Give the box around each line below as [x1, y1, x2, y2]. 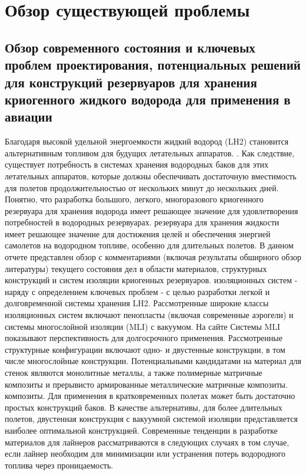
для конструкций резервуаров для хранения [5, 73, 257, 91]
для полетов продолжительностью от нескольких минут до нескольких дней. [5, 181, 279, 194]
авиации [5, 107, 52, 126]
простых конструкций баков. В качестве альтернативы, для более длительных [5, 401, 282, 413]
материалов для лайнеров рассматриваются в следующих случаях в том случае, [5, 435, 290, 448]
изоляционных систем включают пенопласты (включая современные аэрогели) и [5, 309, 294, 321]
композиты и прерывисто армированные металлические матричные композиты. [5, 378, 288, 390]
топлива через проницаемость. [5, 458, 114, 471]
